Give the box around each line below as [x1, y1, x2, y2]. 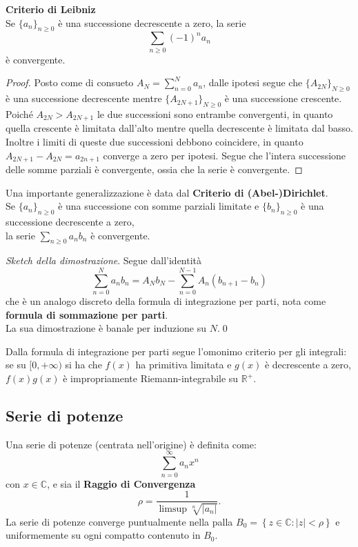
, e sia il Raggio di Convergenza [47, 476, 196, 490]
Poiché [6, 106, 33, 121]
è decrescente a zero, [264, 357, 351, 372]
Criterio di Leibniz [6, 2, 96, 16]
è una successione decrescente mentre [6, 91, 162, 106]
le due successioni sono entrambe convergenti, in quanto [97, 106, 333, 121]
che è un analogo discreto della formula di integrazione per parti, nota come [6, 294, 326, 308]
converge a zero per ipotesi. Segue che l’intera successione [103, 148, 346, 162]
